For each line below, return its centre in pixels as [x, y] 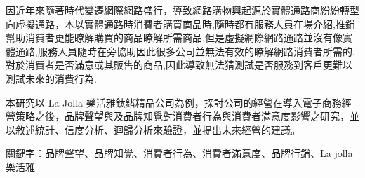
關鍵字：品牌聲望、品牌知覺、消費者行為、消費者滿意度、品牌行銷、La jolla [179, 153]
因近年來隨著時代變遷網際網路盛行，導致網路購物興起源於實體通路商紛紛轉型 [182, 10]
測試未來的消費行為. [51, 78]
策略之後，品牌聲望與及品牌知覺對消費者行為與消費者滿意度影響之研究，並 [187, 116]
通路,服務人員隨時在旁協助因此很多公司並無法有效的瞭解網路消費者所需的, [185, 51]
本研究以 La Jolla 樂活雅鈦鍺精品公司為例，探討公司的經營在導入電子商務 [174, 102]
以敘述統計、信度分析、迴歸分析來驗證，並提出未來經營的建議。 [153, 129]
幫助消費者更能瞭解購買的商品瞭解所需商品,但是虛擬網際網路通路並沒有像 [174, 37]
